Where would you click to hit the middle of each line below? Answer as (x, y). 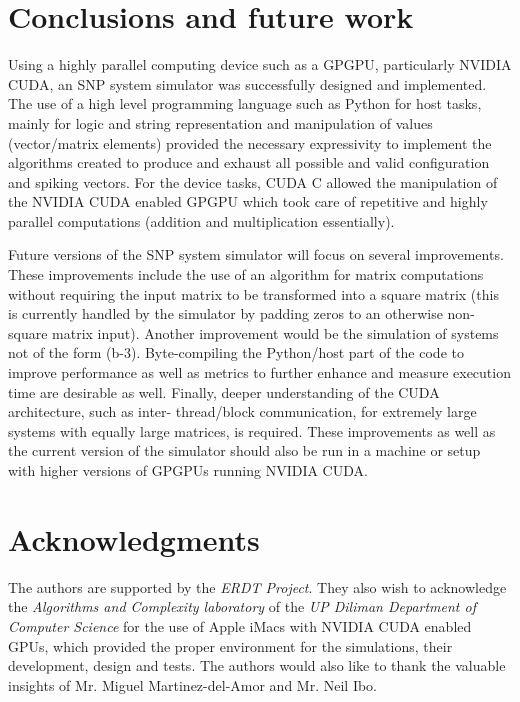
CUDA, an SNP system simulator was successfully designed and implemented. (247, 83)
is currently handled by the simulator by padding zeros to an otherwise (225, 313)
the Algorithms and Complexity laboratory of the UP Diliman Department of (242, 606)
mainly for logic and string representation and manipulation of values (220, 122)
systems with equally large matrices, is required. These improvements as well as (252, 430)
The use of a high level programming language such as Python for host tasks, (245, 103)
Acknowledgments (134, 538)
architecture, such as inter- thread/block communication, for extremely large (242, 411)
